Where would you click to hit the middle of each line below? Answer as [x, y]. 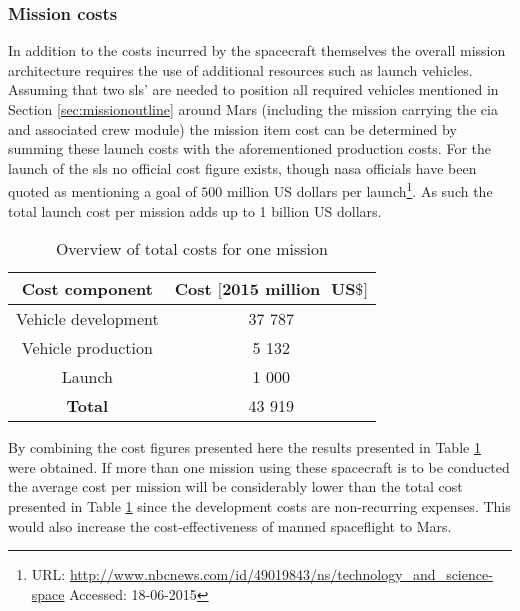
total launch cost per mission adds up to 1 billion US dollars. [195, 210]
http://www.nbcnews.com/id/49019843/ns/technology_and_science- [281, 574]
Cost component [87, 289]
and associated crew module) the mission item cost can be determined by [232, 128]
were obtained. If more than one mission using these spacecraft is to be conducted [259, 466]
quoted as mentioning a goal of [102, 191]
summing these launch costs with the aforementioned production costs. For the [249, 148]
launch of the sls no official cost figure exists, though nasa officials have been [242, 167]
